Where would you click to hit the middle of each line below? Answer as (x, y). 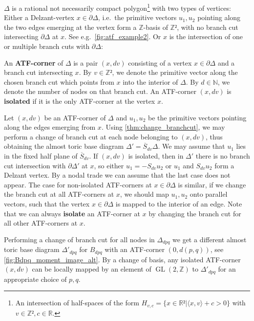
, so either (109, 165)
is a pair (86, 62)
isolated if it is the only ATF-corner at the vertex (80, 101)
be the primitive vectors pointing (197, 117)
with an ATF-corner (135, 249)
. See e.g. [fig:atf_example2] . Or (113, 36)
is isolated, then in (156, 155)
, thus (214, 136)
